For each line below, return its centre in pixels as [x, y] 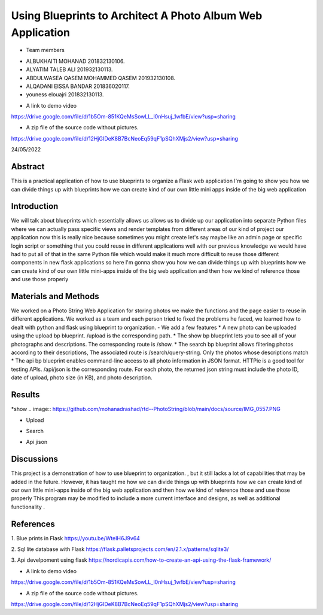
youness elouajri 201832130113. [65, 95]
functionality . [28, 507]
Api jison [37, 442]
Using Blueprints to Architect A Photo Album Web [137, 16]
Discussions [34, 459]
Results [25, 395]
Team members [45, 50]
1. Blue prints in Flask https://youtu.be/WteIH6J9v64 [76, 538]
